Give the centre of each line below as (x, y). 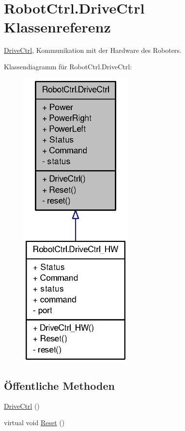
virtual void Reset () (34, 422)
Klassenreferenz (57, 27)
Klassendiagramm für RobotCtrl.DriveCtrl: (68, 66)
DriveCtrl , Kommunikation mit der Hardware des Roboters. (93, 50)
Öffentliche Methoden (59, 386)
